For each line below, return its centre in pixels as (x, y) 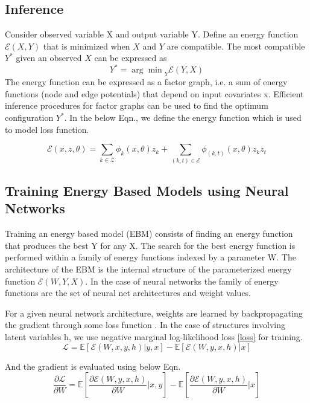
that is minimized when (87, 46)
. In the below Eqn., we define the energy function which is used (183, 118)
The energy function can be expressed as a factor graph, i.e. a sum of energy (146, 82)
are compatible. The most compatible (236, 46)
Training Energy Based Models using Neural (147, 190)
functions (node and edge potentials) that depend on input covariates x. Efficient (154, 93)
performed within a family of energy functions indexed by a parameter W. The (150, 257)
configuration (29, 118)
